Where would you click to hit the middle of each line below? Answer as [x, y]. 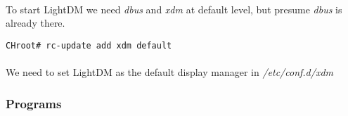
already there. [36, 23]
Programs [34, 103]
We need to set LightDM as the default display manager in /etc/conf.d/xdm [170, 72]
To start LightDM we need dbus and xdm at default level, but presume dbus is [174, 9]
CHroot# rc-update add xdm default [89, 45]
